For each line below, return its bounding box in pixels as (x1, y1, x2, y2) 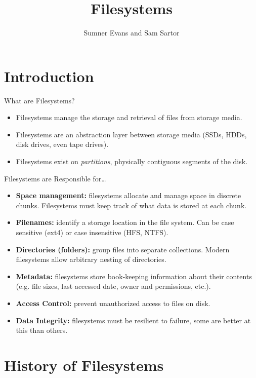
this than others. (16, 325, 68, 335)
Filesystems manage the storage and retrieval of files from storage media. (16, 112, 242, 123)
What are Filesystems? (4, 95, 75, 105)
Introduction (4, 65, 94, 86)
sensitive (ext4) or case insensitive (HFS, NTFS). (16, 227, 168, 237)
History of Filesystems (4, 354, 164, 375)
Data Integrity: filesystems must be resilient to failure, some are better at (16, 315, 251, 325)
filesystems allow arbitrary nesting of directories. (16, 254, 166, 264)
